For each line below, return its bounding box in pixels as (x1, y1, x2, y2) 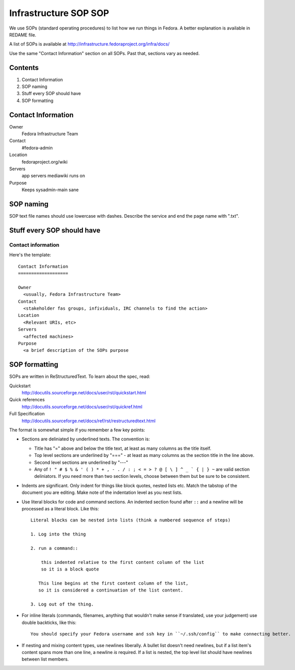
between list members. (21, 656, 69, 662)
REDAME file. (9, 32, 36, 38)
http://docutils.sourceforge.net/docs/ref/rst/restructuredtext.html (21, 418, 156, 424)
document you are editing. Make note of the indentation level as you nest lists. (21, 489, 183, 495)
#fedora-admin (21, 145, 53, 151)
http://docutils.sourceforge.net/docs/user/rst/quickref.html (21, 403, 142, 410)
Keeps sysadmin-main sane (21, 187, 79, 193)
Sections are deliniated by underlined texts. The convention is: (21, 436, 150, 442)
